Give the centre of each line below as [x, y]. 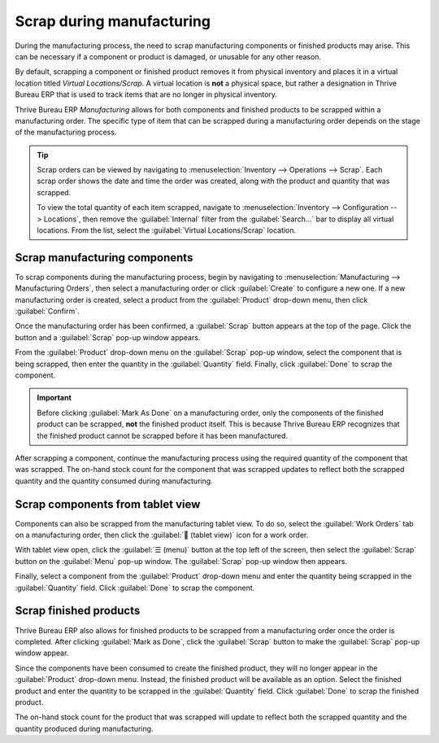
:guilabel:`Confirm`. [47, 311]
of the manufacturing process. [66, 132]
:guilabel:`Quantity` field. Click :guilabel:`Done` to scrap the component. [135, 588]
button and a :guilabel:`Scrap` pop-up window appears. [108, 337]
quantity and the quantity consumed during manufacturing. [114, 481]
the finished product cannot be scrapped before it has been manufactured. [163, 435]
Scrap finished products [78, 611]
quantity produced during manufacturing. [84, 728]
